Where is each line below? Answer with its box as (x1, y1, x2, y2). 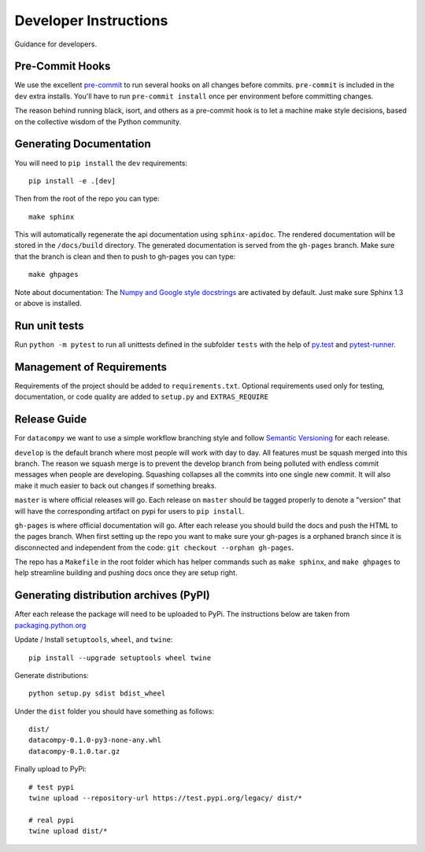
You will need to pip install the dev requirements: (14, 158, 188, 168)
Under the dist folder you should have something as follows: (14, 706, 215, 716)
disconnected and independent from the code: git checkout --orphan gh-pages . (14, 543, 294, 552)
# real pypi (28, 815, 75, 824)
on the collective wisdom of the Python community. (14, 116, 181, 126)
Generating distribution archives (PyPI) (14, 588, 210, 602)
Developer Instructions (14, 12, 168, 29)
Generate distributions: (14, 670, 90, 680)
